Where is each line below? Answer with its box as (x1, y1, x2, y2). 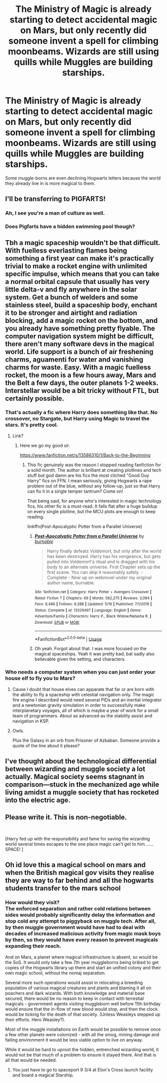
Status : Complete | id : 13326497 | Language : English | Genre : (34, 608, 142, 613)
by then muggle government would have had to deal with (5, 924, 145, 931)
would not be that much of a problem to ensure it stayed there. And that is (5, 1052, 157, 1058)
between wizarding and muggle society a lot (5, 765, 146, 773)
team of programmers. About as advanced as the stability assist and (12, 712, 153, 718)
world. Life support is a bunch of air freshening (5, 347, 154, 356)
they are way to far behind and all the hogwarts (5, 876, 154, 885)
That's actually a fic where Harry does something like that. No (5, 409, 158, 416)
